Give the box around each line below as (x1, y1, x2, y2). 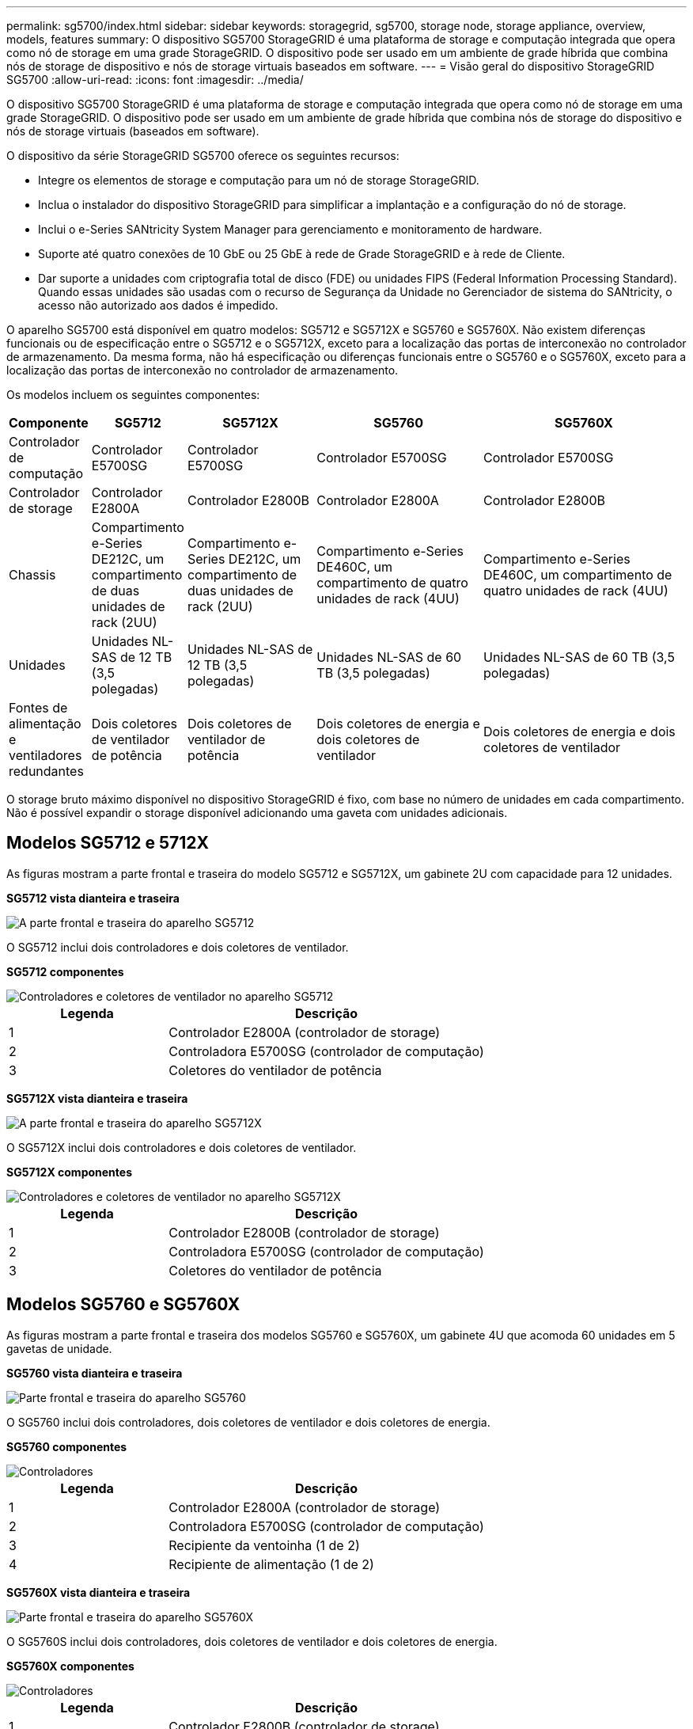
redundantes (9, 763, 84, 779)
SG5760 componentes (6, 1439, 127, 1453)
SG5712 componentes (6, 964, 124, 978)
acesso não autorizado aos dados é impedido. (38, 298, 278, 312)
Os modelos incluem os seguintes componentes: (6, 388, 260, 401)
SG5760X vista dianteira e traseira (6, 1585, 191, 1599)
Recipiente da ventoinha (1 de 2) (169, 1537, 360, 1553)
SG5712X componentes (6, 1165, 132, 1179)
